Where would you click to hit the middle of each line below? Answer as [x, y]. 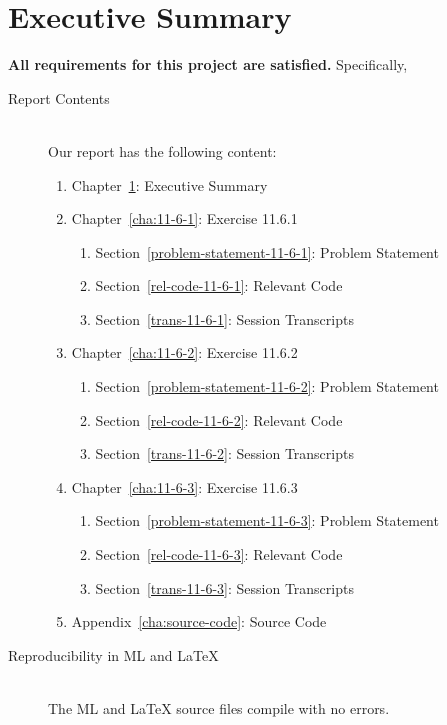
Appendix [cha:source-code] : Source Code [199, 621]
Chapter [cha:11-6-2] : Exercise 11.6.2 [184, 352]
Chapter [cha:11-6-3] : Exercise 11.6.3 [184, 486]
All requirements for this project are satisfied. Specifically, [208, 64]
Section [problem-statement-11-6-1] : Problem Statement [267, 251]
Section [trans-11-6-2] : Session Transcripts [224, 453]
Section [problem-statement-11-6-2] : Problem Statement [267, 386]
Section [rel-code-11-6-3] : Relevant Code [219, 554]
